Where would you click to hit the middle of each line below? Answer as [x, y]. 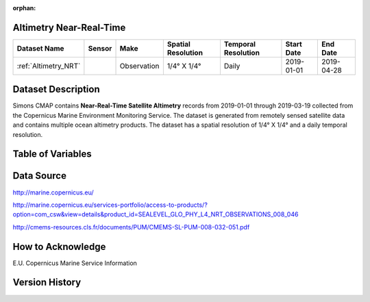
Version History [47, 282]
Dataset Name [40, 48]
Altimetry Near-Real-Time [69, 27]
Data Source [39, 176]
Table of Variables [52, 154]
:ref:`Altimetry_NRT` [49, 66]
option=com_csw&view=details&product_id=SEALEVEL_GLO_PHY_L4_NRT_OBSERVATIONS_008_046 [156, 214]
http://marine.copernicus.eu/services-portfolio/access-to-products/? [110, 205]
